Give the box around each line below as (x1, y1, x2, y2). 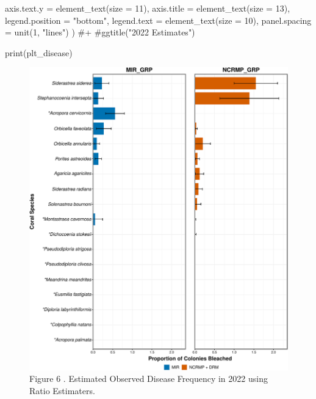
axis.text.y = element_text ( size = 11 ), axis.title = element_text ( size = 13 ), (5, 2, 290, 14)
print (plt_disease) (5, 46, 73, 59)
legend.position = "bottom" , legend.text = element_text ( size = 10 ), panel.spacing (5, 13, 312, 26)
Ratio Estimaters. (29, 384, 95, 397)
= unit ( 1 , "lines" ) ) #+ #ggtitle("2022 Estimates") (5, 26, 195, 38)
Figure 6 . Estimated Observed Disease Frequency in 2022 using (29, 372, 268, 385)
